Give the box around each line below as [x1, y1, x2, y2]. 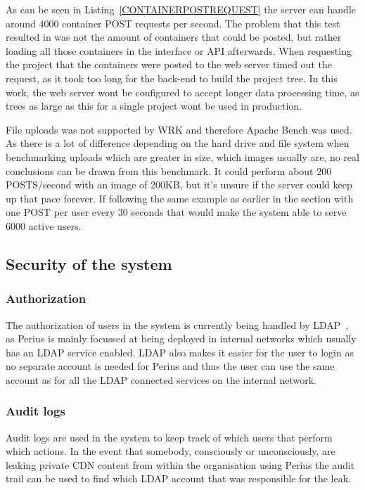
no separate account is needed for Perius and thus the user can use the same [6, 359, 335, 373]
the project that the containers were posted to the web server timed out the [6, 57, 332, 72]
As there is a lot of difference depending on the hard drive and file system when [6, 136, 350, 150]
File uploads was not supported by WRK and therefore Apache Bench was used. [6, 122, 352, 136]
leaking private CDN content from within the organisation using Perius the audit [6, 457, 355, 472]
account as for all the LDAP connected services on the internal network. [6, 372, 316, 387]
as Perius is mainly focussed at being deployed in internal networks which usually [6, 331, 357, 346]
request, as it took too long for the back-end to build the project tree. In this [6, 70, 338, 85]
